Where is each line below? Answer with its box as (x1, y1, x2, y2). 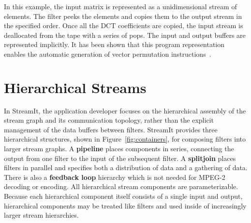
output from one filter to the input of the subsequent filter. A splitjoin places (4, 153, 236, 163)
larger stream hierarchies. (4, 210, 79, 220)
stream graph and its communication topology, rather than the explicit (4, 115, 214, 125)
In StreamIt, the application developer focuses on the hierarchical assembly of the (4, 105, 246, 115)
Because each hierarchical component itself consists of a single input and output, (4, 191, 243, 201)
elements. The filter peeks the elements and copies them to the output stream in (4, 11, 242, 21)
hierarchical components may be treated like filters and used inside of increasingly (4, 200, 247, 210)
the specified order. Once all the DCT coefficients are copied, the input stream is (4, 20, 243, 31)
